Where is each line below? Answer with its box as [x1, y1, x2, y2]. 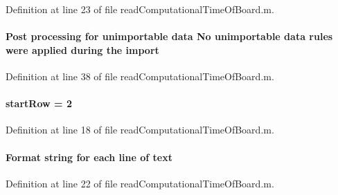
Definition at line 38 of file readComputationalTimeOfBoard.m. [6, 68, 274, 83]
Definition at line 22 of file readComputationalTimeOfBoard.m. [6, 176, 274, 190]
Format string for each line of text [6, 149, 172, 164]
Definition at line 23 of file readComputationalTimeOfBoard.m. [6, 2, 274, 16]
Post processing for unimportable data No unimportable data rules [6, 29, 333, 44]
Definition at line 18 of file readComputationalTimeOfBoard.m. [6, 122, 274, 137]
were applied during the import [6, 42, 159, 57]
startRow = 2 [6, 96, 72, 111]
